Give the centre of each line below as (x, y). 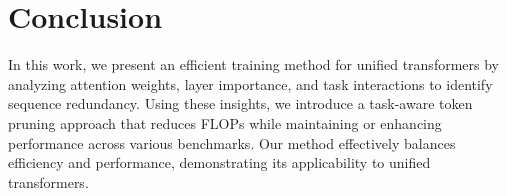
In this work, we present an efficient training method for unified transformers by (253, 64)
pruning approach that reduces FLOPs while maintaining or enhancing (225, 122)
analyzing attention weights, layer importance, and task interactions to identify (250, 83)
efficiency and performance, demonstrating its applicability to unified (219, 162)
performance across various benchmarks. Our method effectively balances (232, 142)
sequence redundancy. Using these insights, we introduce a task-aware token (240, 103)
